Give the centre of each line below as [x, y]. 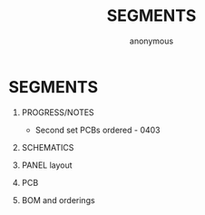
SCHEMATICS [48, 147]
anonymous [151, 41]
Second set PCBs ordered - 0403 [98, 130]
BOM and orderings [59, 200]
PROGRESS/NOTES [58, 112]
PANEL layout [47, 165]
